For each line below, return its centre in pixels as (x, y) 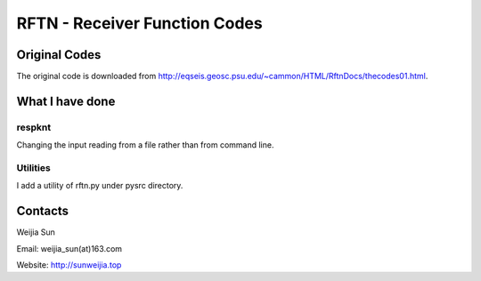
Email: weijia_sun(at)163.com (69, 248)
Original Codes (59, 55)
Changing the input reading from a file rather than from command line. (145, 145)
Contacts (43, 211)
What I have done (66, 101)
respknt (34, 127)
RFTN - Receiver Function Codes (139, 23)
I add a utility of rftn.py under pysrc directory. (100, 186)
